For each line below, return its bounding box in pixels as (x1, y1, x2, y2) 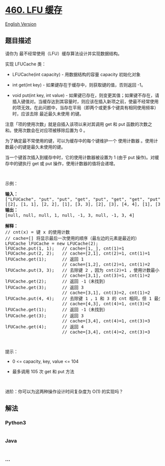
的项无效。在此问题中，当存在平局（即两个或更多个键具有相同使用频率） (12, 104, 159, 111)
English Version (5, 21, 37, 27)
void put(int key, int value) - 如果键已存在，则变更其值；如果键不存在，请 (12, 92, 160, 98)
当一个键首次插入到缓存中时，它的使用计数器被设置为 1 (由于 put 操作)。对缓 (5, 154, 160, 160)
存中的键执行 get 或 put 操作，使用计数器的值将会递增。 (5, 160, 118, 166)
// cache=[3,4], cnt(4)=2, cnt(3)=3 (62, 329, 151, 335)
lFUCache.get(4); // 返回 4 (5, 324, 84, 329)
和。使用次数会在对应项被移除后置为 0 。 (5, 127, 88, 133)
